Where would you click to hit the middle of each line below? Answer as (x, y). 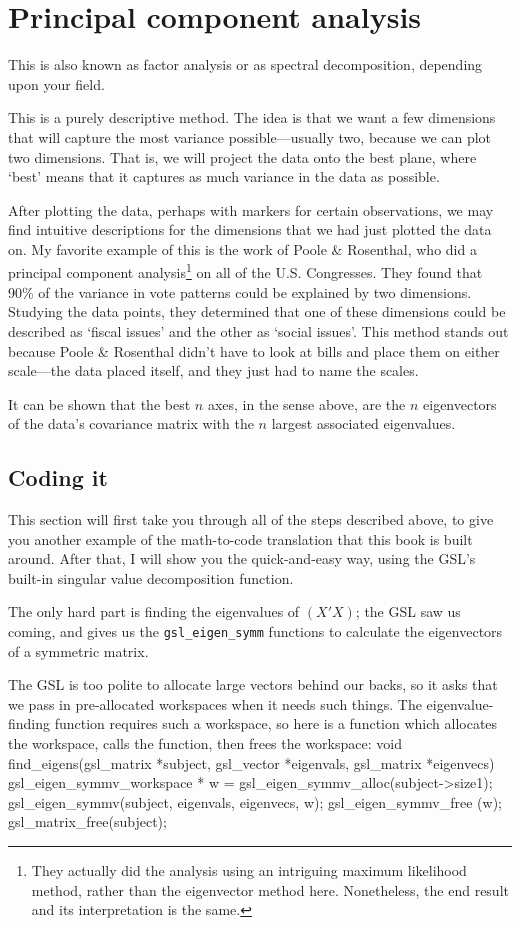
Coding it (58, 477)
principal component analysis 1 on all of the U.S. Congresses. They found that (245, 271)
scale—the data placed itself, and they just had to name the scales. (213, 370)
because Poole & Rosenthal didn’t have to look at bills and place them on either (254, 350)
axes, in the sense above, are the (306, 403)
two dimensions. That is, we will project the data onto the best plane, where (242, 156)
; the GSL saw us (408, 611)
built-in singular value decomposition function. (151, 577)
